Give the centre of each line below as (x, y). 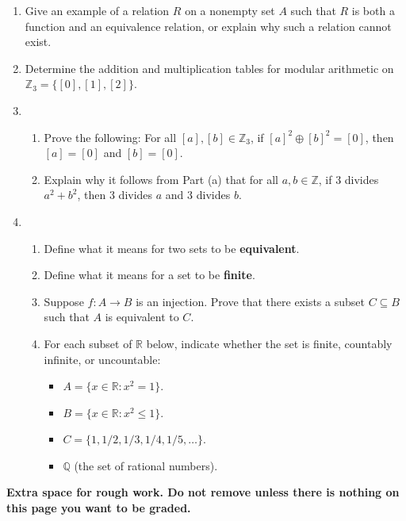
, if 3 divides (349, 179)
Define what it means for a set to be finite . (149, 275)
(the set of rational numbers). (146, 465)
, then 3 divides (115, 195)
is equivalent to (142, 317)
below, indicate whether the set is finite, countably (269, 343)
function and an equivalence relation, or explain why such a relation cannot (208, 26)
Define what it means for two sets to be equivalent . (172, 248)
